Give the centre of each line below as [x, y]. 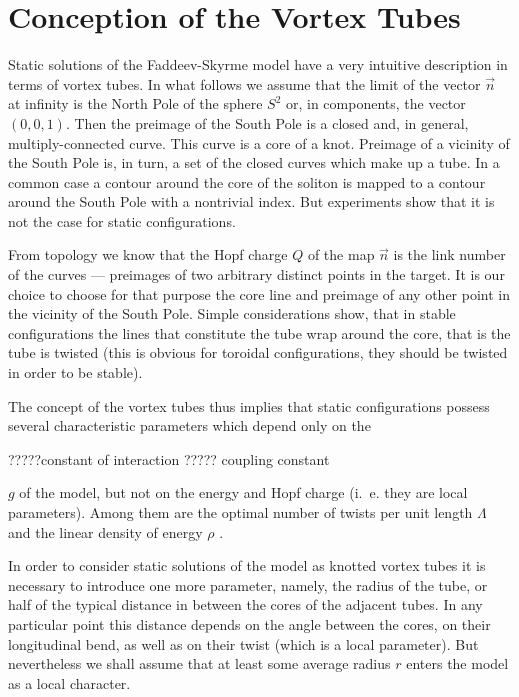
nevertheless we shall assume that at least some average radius [199, 663]
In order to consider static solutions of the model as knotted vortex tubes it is [247, 565]
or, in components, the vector [375, 103]
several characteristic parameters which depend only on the [189, 425]
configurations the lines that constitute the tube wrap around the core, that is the [259, 332]
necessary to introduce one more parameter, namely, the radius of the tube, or [248, 584]
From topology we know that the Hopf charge [148, 254]
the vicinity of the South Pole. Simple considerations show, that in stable [232, 313]
